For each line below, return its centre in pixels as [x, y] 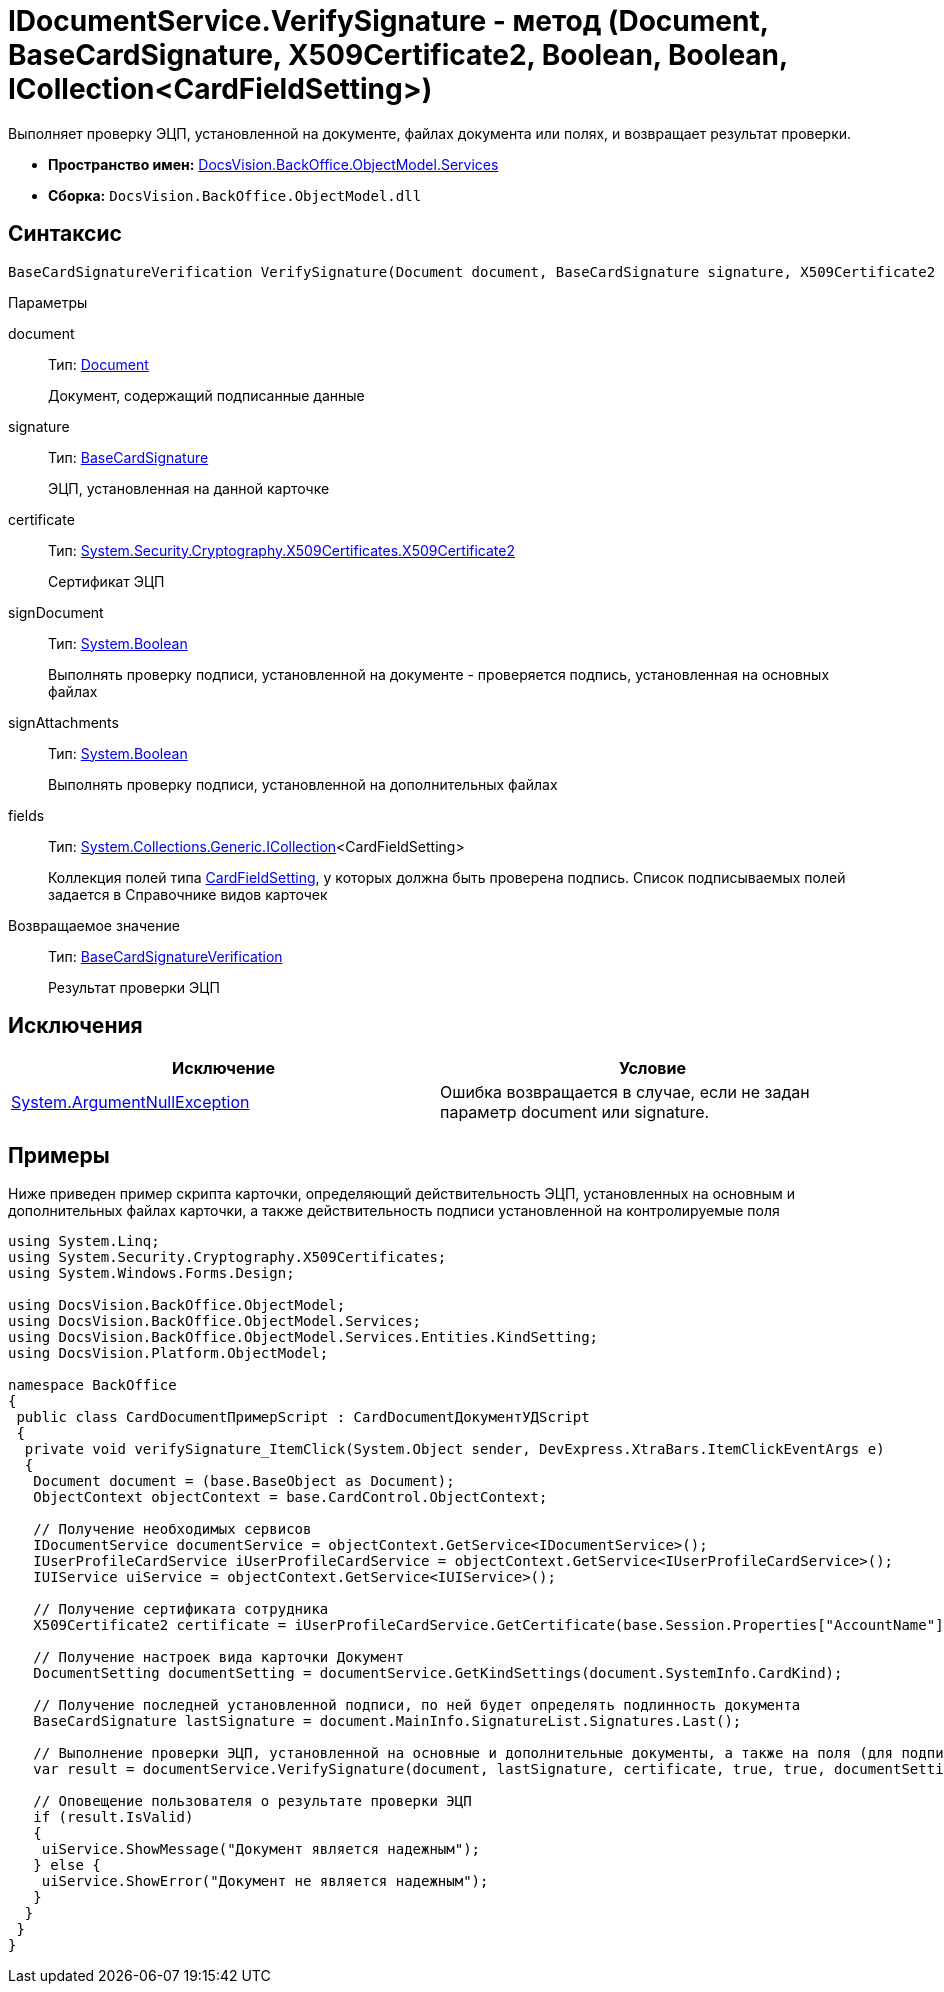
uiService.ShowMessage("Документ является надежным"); [261, 1849]
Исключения [75, 1026]
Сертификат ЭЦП [106, 581]
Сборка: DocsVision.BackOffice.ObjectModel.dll [235, 195]
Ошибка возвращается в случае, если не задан [625, 1092]
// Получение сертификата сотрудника [181, 1609]
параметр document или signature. [575, 1112]
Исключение [223, 1068]
